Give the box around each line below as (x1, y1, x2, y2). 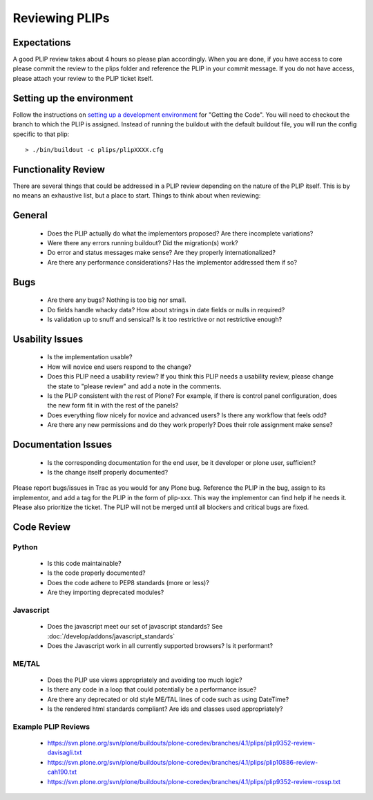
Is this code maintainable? (47, 560, 122, 568)
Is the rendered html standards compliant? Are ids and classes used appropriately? (47, 705, 283, 713)
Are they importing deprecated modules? (47, 588, 164, 597)
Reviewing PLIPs (12, 10, 110, 26)
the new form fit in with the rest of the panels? (47, 401, 179, 410)
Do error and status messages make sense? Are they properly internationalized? (47, 249, 276, 257)
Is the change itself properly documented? (47, 468, 169, 476)
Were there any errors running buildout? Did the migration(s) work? (47, 239, 238, 247)
